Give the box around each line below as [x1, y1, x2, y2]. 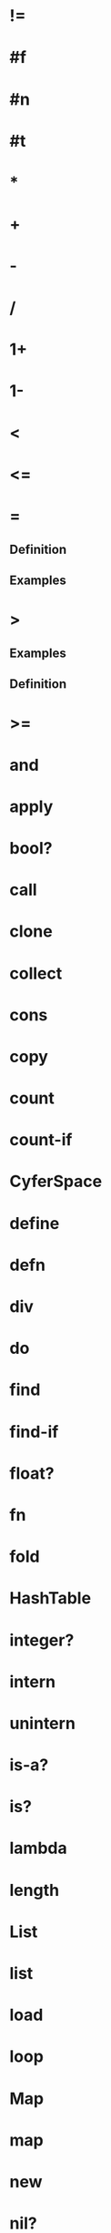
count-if [9, 1130, 73, 1151]
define [9, 1213, 60, 1234]
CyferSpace [9, 1172, 103, 1192]
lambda [9, 1838, 67, 1859]
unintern [9, 1713, 76, 1734]
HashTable [9, 1588, 92, 1609]
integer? [9, 1630, 75, 1650]
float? [9, 1463, 55, 1483]
